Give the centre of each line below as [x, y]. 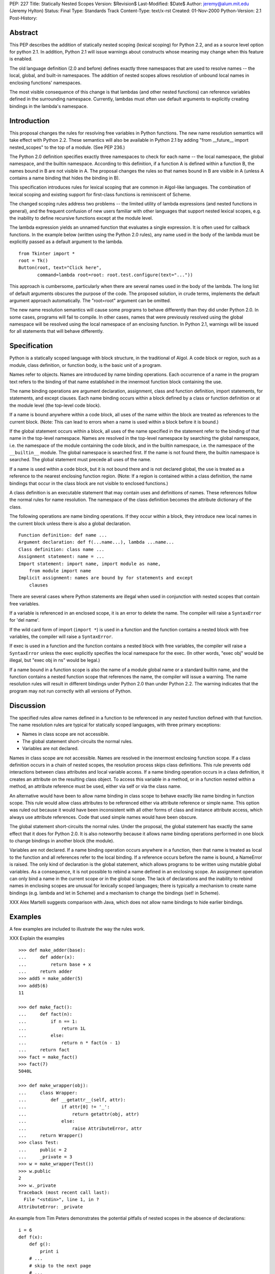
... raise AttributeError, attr [80, 1128]
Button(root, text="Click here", [60, 268]
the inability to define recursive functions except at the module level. [81, 218]
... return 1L [52, 1029]
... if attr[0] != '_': [64, 1107]
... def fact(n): [45, 1014]
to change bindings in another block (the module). [62, 840]
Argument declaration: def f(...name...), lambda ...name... [96, 542]
